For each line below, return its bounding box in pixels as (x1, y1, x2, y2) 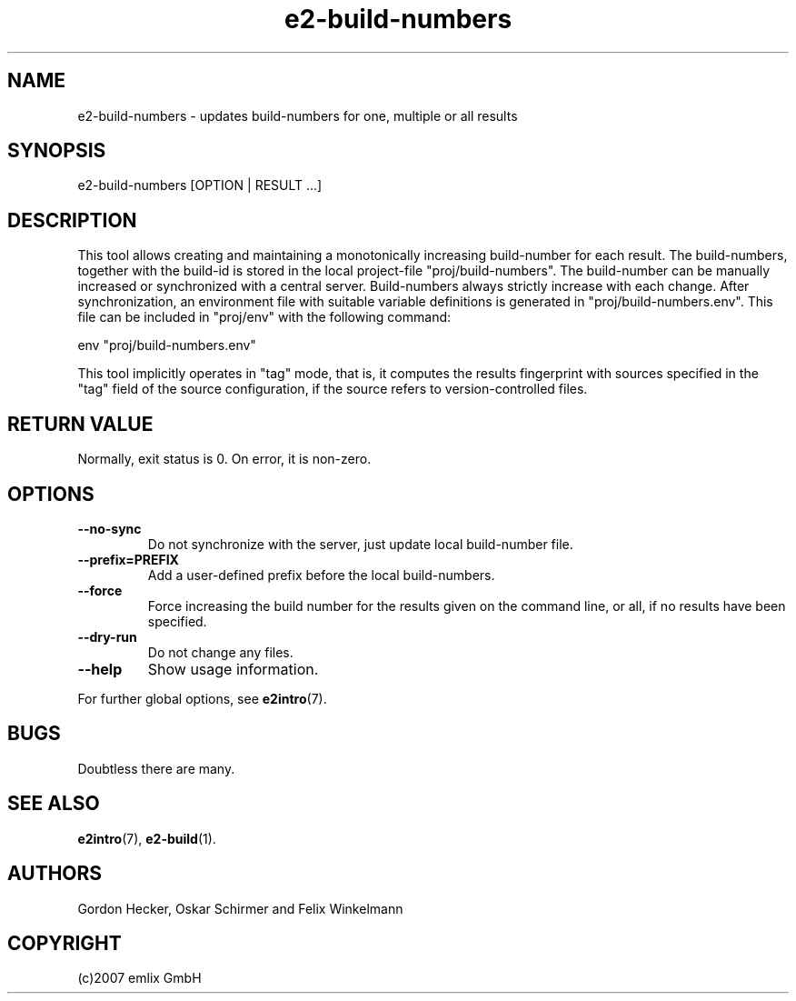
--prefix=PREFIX (77, 551, 179, 567)
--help (77, 659, 123, 678)
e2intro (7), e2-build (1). (77, 830, 216, 846)
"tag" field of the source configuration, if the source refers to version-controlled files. (77, 381, 588, 397)
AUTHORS (7, 862, 103, 886)
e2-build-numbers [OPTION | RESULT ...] (77, 177, 323, 194)
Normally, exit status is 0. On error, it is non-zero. (77, 451, 372, 467)
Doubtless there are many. (77, 760, 235, 776)
